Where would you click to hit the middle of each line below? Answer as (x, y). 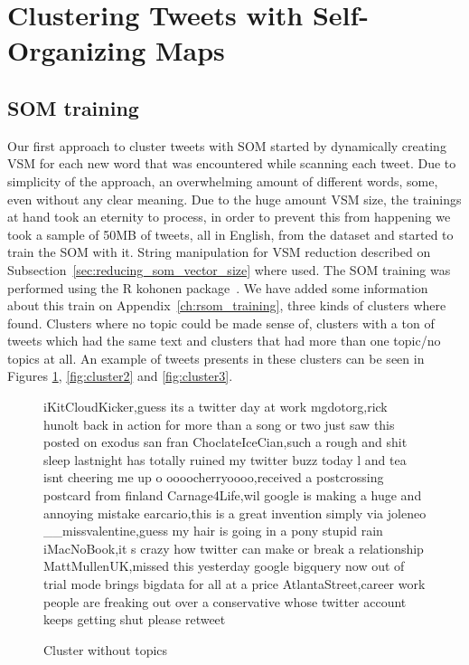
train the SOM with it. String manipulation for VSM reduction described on (219, 252)
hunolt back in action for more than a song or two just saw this (219, 424)
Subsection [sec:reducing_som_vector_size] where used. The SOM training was (229, 269)
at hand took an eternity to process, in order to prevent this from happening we (229, 217)
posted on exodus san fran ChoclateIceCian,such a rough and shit (225, 442)
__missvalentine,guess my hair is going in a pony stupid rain (213, 531)
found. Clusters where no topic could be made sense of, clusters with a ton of (221, 323)
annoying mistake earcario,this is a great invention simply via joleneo (235, 513)
